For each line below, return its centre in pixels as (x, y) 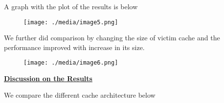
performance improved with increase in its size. (74, 47)
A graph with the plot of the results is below (71, 6)
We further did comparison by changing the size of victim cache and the (112, 38)
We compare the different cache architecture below (80, 94)
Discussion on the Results (48, 78)
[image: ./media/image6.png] (71, 63)
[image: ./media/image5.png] (71, 22)
